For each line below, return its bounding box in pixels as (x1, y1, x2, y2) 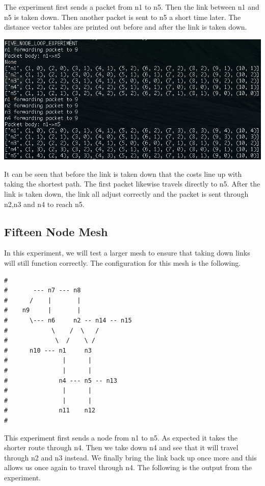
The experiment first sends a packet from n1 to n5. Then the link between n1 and (4, 2, 259, 12)
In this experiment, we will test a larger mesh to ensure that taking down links (4, 247, 250, 258)
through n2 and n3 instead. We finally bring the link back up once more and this (4, 452, 257, 462)
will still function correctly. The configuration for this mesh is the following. (4, 258, 241, 268)
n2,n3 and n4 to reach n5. (4, 198, 85, 209)
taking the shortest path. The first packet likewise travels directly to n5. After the (4, 178, 260, 189)
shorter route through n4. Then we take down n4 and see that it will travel (4, 442, 238, 453)
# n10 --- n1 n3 (4, 346, 92, 354)
